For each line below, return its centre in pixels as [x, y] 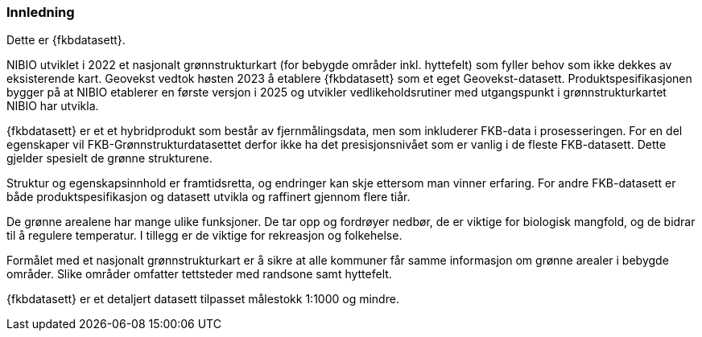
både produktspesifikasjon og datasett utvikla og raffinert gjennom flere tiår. [209, 197]
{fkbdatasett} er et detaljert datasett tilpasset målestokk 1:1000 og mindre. [203, 299]
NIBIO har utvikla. [53, 106]
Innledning [41, 12]
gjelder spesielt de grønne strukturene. [109, 158]
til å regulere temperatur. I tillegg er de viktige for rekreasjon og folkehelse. [204, 236]
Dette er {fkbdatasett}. [66, 40]
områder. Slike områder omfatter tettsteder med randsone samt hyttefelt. [199, 274]
